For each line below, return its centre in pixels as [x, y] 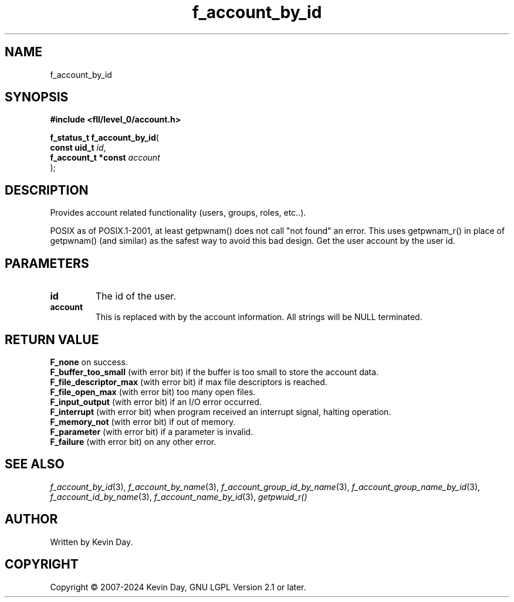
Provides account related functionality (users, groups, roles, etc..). [178, 213]
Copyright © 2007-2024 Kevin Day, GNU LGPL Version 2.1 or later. [178, 587]
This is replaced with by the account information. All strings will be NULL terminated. [259, 317]
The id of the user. [136, 296]
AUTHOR [31, 519]
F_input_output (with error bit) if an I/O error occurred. [156, 402]
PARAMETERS [47, 263]
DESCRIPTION [47, 190]
